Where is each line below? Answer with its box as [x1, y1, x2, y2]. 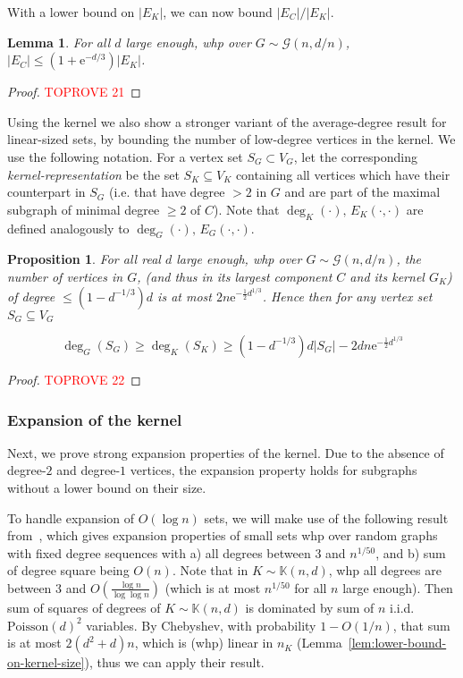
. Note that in [172, 561, 248, 580]
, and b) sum [375, 543, 446, 562]
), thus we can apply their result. [84, 653, 265, 672]
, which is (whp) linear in [134, 633, 274, 652]
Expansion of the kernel [7, 408, 182, 430]
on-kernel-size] [7, 653, 85, 672]
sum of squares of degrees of [7, 597, 161, 616]
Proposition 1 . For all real [7, 250, 161, 268]
